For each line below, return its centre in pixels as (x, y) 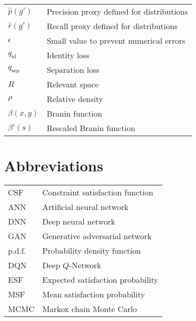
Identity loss (68, 55)
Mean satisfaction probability (94, 294)
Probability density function (91, 251)
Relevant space (73, 84)
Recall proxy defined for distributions (112, 26)
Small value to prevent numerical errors (116, 40)
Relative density (75, 99)
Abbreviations (54, 166)
